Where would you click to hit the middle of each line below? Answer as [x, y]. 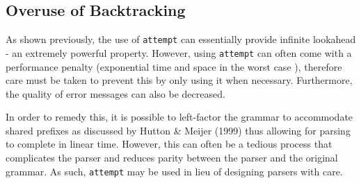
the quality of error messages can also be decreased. [115, 93]
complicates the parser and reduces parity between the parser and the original [172, 158]
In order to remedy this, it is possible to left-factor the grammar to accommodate [179, 117]
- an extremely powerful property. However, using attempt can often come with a [179, 52]
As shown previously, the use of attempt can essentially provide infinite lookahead [181, 39]
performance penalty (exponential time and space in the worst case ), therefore [174, 66]
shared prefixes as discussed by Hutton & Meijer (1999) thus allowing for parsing [178, 130]
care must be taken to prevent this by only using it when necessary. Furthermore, [179, 80]
